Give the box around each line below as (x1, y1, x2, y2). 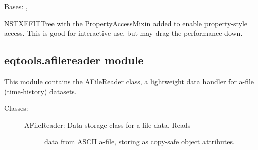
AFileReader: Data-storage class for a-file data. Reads (24, 119, 191, 130)
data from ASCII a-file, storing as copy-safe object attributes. (44, 136, 235, 147)
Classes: (4, 103, 28, 113)
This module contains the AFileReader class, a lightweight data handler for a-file (4, 76, 254, 86)
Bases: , (4, 1, 28, 11)
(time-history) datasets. (4, 86, 77, 96)
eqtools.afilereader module (4, 52, 144, 68)
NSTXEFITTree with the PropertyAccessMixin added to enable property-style (4, 18, 248, 28)
